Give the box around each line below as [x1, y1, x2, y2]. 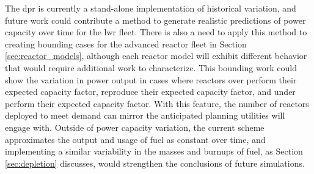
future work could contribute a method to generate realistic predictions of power [5, 13, 306, 26]
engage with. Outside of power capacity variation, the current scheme [5, 120, 265, 133]
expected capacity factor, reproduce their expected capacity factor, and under [5, 85, 296, 98]
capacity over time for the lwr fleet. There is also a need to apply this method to [5, 26, 307, 38]
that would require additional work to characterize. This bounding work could [5, 61, 297, 74]
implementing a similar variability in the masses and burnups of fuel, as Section [5, 145, 303, 158]
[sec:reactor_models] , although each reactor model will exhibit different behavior [5, 49, 307, 62]
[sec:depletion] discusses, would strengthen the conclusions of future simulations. [5, 156, 305, 169]
